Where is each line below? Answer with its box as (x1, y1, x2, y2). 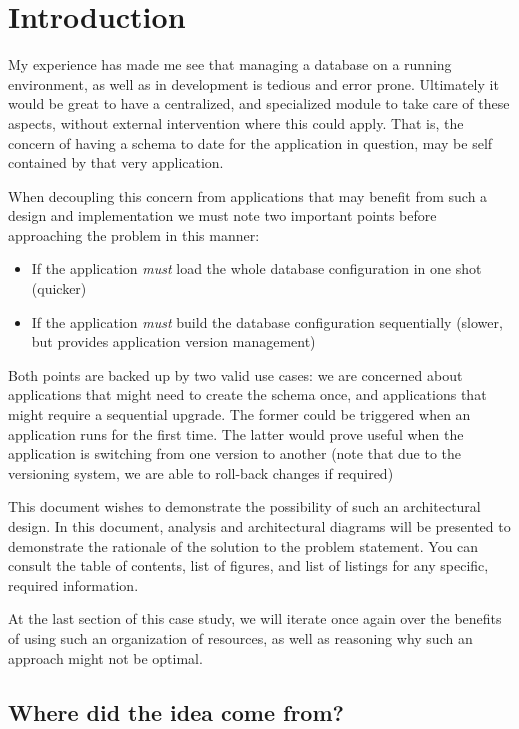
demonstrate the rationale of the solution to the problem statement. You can (8, 535, 479, 556)
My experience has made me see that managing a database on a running (8, 54, 452, 75)
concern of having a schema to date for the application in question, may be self (8, 132, 493, 153)
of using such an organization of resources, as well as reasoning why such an (8, 627, 473, 648)
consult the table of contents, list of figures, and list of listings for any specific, (8, 555, 489, 576)
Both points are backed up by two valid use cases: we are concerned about (8, 364, 463, 385)
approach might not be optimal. (8, 647, 203, 668)
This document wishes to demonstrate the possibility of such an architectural (8, 496, 481, 517)
